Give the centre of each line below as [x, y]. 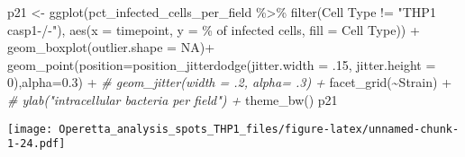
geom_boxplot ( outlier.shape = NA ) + [111, 47]
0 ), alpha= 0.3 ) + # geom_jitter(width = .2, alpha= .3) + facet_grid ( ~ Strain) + [230, 82]
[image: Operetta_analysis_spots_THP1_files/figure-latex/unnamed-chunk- [233, 129]
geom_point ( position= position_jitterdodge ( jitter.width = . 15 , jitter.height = [222, 64]
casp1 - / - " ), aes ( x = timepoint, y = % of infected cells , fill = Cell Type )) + [214, 29]
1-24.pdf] [36, 144]
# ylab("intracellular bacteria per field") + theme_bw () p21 [173, 99]
